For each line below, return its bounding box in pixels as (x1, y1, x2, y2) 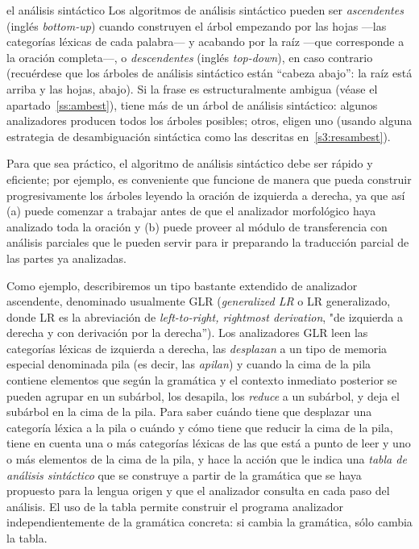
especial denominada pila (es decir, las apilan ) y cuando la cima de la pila (6, 356, 371, 372)
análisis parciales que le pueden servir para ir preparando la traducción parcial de (6, 234, 409, 251)
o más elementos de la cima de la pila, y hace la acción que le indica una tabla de (6, 451, 407, 468)
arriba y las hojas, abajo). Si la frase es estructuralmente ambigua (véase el (6, 80, 378, 97)
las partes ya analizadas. (6, 249, 127, 266)
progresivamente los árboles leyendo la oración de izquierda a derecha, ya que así (6, 186, 405, 203)
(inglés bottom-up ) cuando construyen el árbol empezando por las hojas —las (6, 17, 387, 34)
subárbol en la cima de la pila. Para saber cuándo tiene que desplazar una (6, 403, 372, 420)
